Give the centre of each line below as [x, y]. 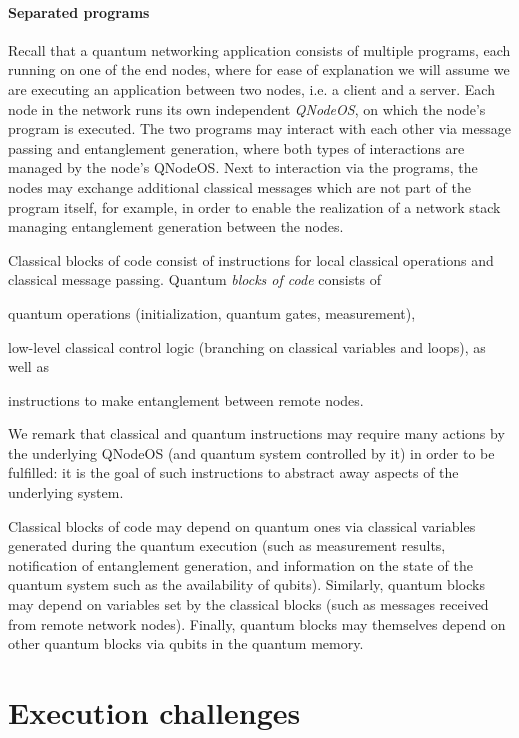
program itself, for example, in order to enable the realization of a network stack [254, 206]
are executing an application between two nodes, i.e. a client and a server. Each [251, 88]
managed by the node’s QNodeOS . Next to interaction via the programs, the [243, 167]
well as [28, 366]
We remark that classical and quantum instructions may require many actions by [256, 433]
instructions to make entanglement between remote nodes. [186, 399]
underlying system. [66, 492]
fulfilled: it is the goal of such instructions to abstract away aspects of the [233, 472]
